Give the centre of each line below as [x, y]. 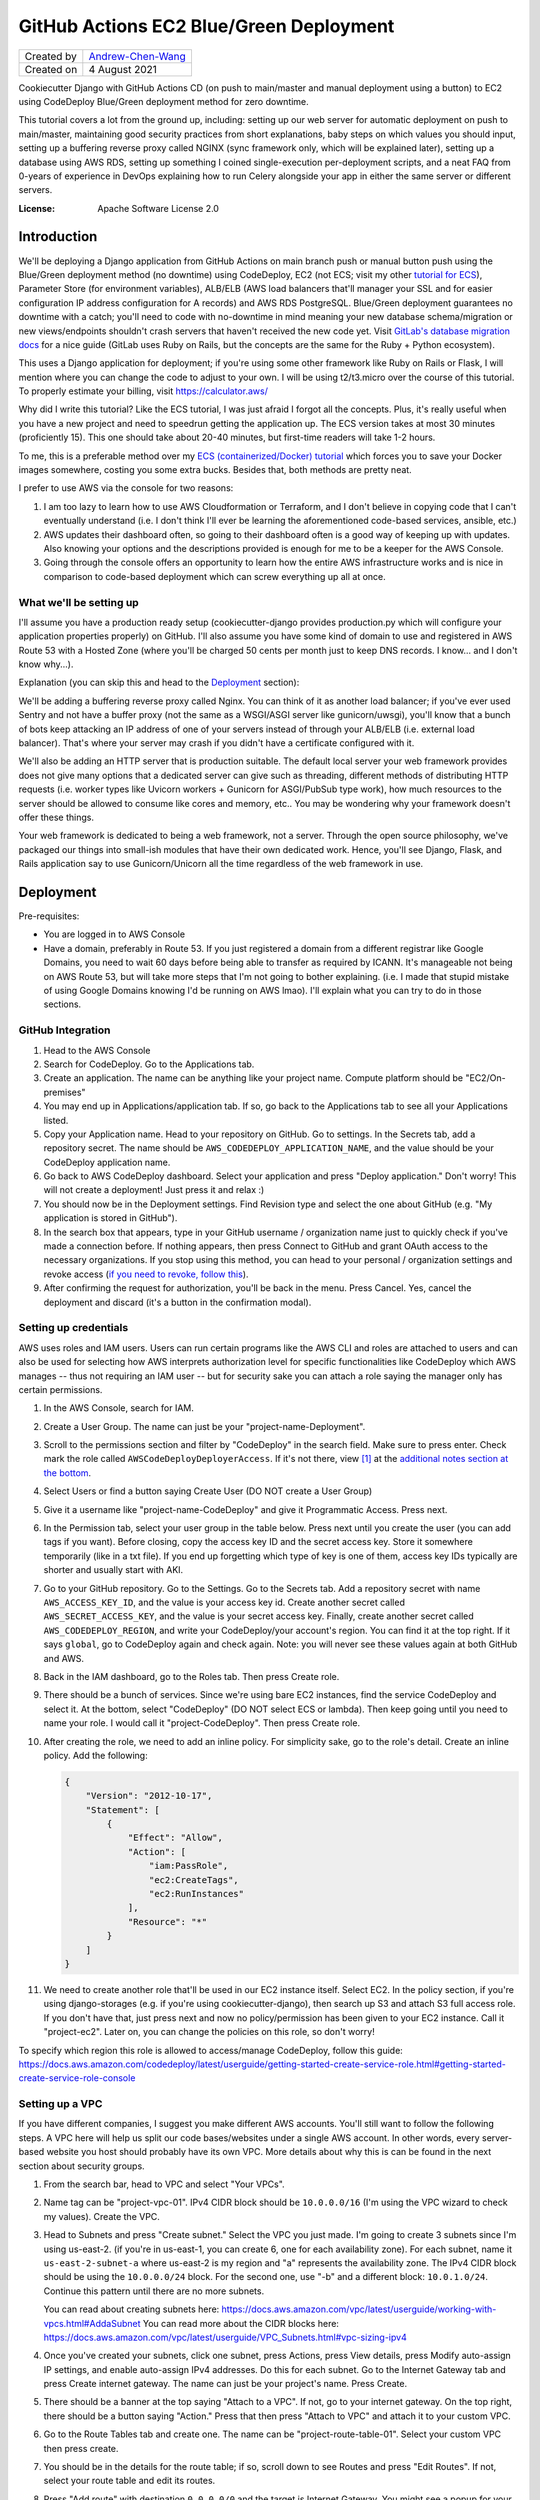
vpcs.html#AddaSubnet [92, 2323]
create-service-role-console [77, 2078]
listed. [56, 1120]
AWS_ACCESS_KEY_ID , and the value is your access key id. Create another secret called [224, 1602]
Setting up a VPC [60, 2104]
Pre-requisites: [49, 916]
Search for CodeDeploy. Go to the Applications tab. [149, 1064]
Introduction [58, 236]
